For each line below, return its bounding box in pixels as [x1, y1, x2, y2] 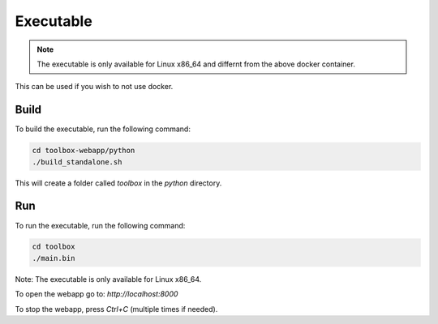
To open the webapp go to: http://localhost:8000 [15, 289, 178, 299]
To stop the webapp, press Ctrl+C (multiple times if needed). [15, 304, 218, 313]
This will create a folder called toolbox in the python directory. [15, 178, 222, 188]
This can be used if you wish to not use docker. [15, 82, 174, 92]
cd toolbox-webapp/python [32, 146, 135, 156]
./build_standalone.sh [32, 157, 122, 166]
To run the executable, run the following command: [15, 220, 186, 230]
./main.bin [32, 254, 75, 262]
